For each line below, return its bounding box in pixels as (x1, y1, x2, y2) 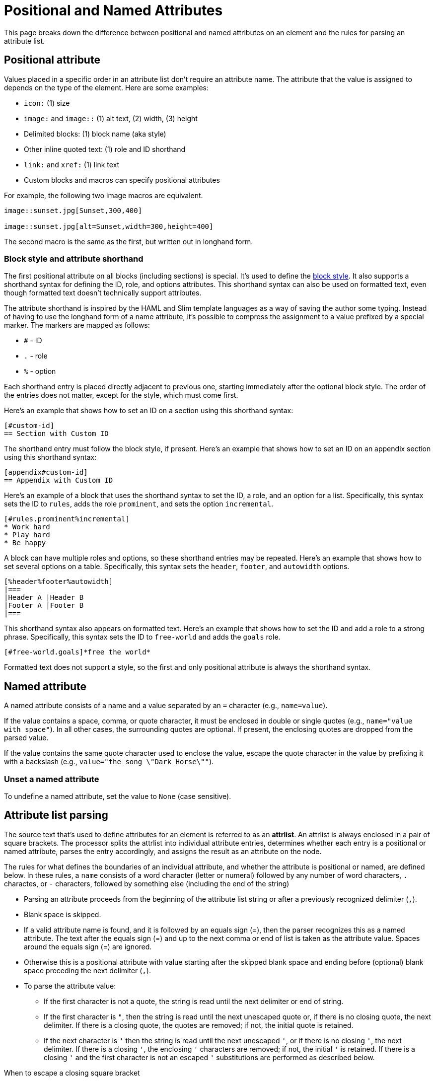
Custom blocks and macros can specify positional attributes (24, 175, 220, 184)
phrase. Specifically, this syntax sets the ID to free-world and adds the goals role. (4, 633, 281, 642)
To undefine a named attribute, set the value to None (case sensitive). (4, 792, 231, 800)
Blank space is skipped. (24, 910, 101, 919)
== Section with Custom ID (4, 430, 109, 438)
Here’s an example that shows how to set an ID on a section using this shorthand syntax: (4, 406, 293, 415)
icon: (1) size (24, 98, 70, 107)
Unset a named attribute (4, 774, 99, 784)
